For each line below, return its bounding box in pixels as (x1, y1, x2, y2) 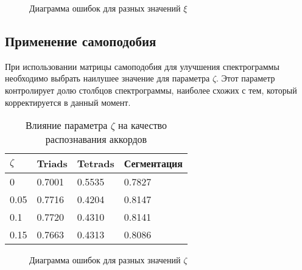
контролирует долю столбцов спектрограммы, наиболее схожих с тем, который (5, 83, 297, 96)
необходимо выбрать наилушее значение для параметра (5, 72, 210, 85)
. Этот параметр (216, 72, 275, 85)
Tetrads (77, 156, 114, 171)
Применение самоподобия (5, 31, 156, 50)
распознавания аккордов (45, 132, 147, 147)
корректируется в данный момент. (5, 95, 131, 108)
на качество (118, 118, 167, 133)
